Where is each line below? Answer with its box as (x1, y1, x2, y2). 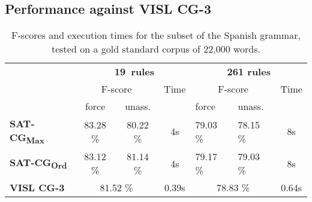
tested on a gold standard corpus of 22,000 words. (51, 42, 261, 56)
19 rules (114, 65, 155, 79)
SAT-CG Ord (10, 155, 67, 172)
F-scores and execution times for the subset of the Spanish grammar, (11, 28, 301, 42)
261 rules (227, 65, 271, 79)
